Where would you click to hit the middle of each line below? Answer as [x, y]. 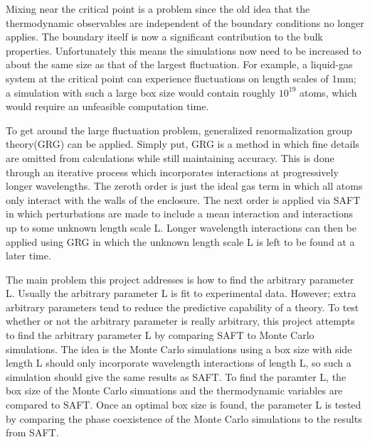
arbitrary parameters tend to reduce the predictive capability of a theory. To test [183, 307]
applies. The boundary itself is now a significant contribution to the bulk [164, 37]
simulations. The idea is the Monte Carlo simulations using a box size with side [179, 349]
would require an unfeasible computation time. [107, 106]
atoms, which [328, 92]
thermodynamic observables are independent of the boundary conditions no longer [185, 22]
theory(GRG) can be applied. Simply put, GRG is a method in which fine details [183, 144]
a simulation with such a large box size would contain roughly [141, 92]
